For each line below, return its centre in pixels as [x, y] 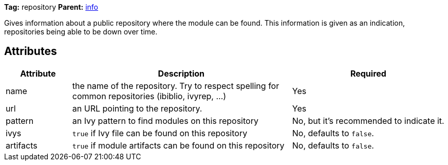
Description [181, 73]
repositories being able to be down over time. [81, 32]
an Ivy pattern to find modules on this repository [165, 121]
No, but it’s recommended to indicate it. [368, 121]
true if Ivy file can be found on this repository [160, 133]
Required [368, 73]
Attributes [31, 51]
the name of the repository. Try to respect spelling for [176, 86]
